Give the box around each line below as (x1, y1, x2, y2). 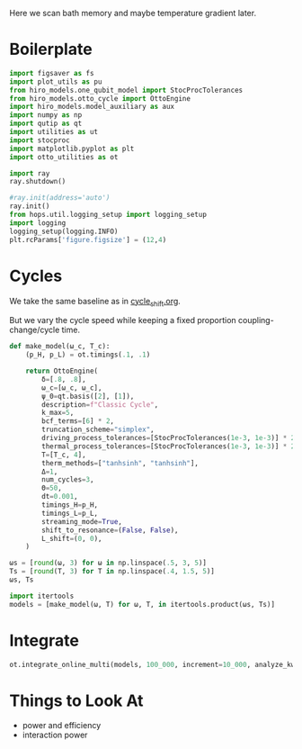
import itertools (9, 591, 75, 600)
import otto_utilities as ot (9, 152, 119, 161)
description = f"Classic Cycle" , (41, 400, 159, 409)
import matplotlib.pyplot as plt (9, 144, 135, 153)
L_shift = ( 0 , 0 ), (41, 534, 102, 543)
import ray (9, 168, 50, 178)
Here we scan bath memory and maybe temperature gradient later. (9, 8, 257, 18)
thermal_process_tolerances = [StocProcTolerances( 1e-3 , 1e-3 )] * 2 (41, 441, 296, 451)
